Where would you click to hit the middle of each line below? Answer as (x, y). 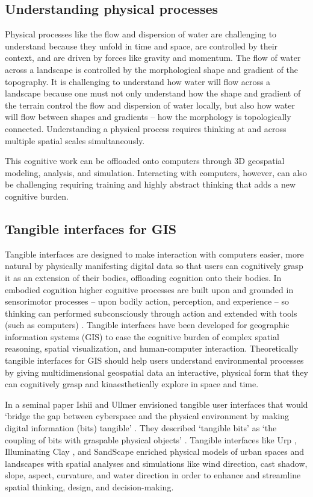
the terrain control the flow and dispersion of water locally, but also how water (150, 105)
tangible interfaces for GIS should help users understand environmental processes (154, 360)
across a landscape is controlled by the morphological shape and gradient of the (152, 69)
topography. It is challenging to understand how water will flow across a (138, 81)
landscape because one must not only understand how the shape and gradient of (153, 93)
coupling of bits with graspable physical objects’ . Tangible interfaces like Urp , (151, 439)
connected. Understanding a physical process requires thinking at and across (146, 128)
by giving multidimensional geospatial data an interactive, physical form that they (156, 372)
